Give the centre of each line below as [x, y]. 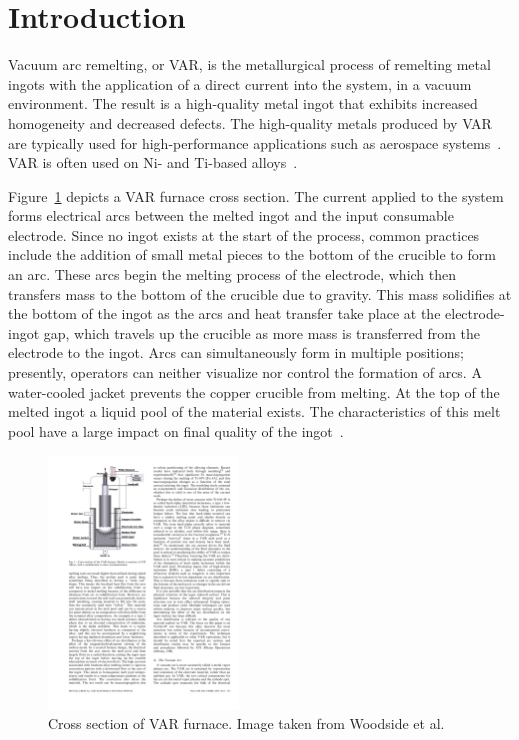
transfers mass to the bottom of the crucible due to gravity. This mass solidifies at [260, 293]
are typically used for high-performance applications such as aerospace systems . [255, 142]
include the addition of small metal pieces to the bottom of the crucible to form [252, 254]
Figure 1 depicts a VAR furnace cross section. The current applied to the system [256, 195]
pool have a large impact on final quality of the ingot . [176, 430]
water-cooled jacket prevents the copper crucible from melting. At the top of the [254, 391]
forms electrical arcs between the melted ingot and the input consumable [231, 215]
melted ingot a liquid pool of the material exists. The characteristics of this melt [254, 411]
